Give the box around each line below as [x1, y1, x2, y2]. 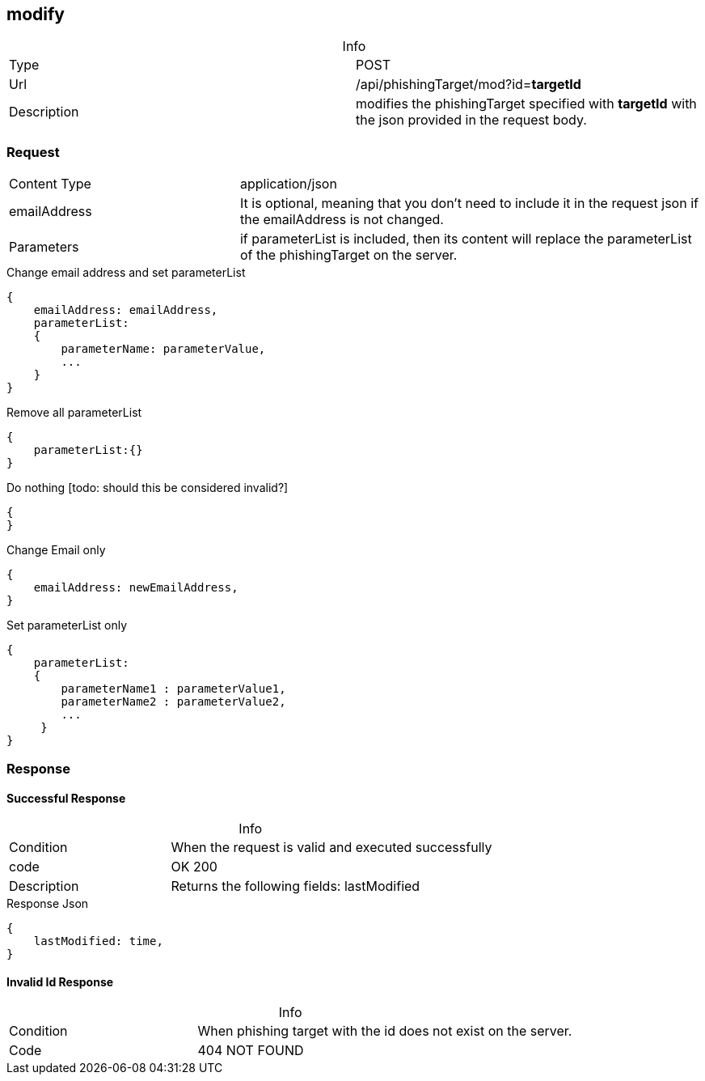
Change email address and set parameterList [6, 265, 246, 280]
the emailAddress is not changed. [239, 211, 444, 228]
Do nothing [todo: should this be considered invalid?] [6, 481, 289, 495]
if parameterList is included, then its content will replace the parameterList [239, 231, 692, 248]
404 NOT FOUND [197, 1041, 304, 1058]
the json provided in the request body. [356, 112, 587, 129]
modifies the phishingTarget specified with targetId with [356, 95, 697, 112]
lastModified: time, [33, 934, 163, 947]
